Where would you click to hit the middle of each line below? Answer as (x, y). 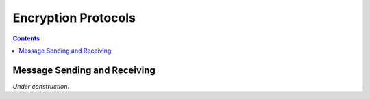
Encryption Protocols (74, 18)
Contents (26, 38)
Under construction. (41, 86)
